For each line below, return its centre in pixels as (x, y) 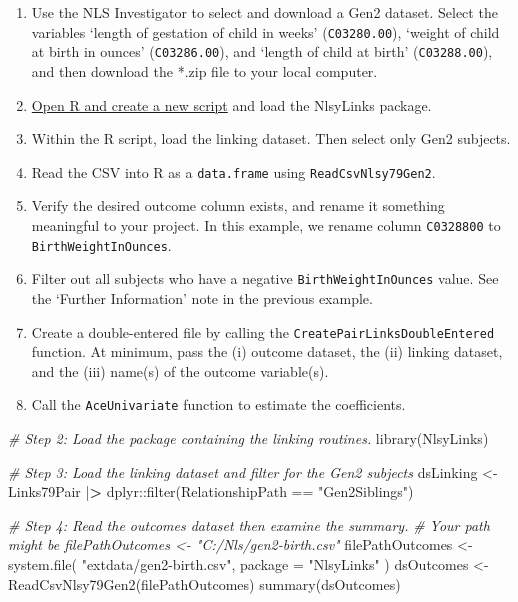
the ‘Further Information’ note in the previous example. (202, 297)
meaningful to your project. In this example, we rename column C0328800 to (266, 224)
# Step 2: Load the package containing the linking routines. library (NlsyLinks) (248, 438)
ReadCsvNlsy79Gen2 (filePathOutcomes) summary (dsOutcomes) (204, 583)
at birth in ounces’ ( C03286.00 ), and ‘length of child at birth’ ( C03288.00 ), (262, 51)
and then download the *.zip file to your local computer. (204, 70)
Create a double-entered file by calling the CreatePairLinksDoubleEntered (263, 331)
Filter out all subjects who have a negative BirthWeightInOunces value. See (265, 278)
